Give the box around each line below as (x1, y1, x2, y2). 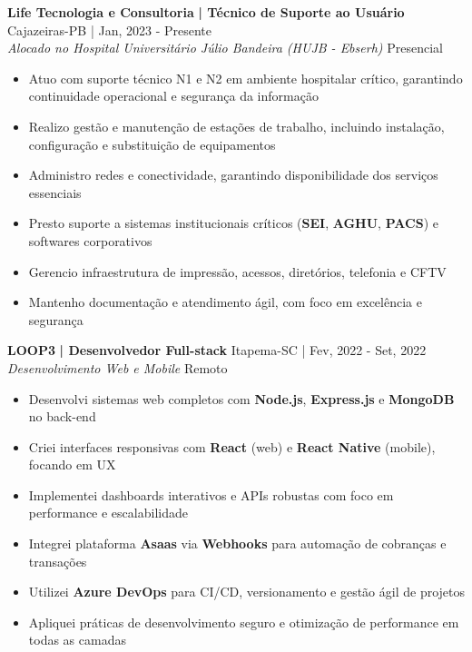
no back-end (28, 407, 96, 426)
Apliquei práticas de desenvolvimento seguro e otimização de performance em (28, 612, 459, 631)
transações (28, 551, 87, 570)
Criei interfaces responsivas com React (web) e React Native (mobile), (28, 437, 436, 456)
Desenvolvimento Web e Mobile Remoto (7, 358, 228, 377)
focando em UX (28, 455, 116, 474)
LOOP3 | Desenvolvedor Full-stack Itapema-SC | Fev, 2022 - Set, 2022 (7, 341, 427, 360)
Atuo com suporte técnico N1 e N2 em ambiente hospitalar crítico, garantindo (28, 68, 463, 87)
